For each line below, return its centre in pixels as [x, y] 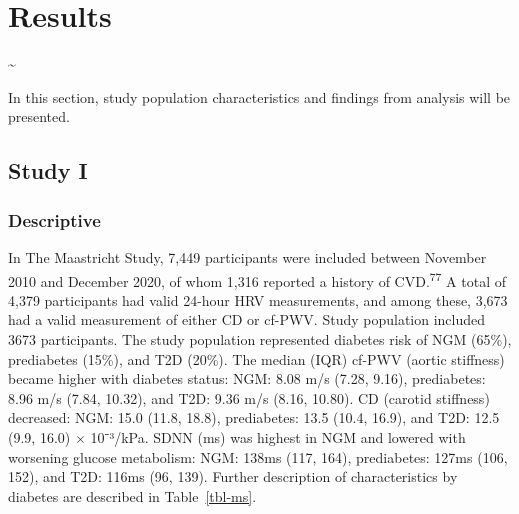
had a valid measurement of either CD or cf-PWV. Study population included [247, 319]
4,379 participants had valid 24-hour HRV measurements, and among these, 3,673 [258, 299]
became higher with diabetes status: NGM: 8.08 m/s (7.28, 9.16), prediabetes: [247, 378]
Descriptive [54, 219]
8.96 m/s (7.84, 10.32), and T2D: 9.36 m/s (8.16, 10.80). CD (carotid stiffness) [249, 397]
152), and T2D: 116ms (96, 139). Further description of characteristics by [233, 476]
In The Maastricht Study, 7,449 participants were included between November [247, 256]
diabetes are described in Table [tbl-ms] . [132, 495]
